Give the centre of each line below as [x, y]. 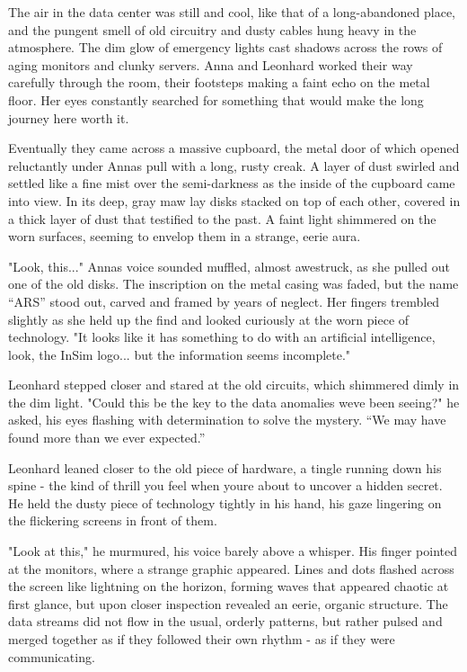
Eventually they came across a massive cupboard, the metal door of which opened [234, 148]
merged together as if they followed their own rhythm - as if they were [202, 639]
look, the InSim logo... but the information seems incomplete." [180, 354]
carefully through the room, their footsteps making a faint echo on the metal [219, 82]
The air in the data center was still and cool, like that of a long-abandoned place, [232, 12]
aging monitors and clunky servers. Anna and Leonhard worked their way [211, 64]
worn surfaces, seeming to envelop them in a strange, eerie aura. [185, 236]
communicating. [52, 656]
